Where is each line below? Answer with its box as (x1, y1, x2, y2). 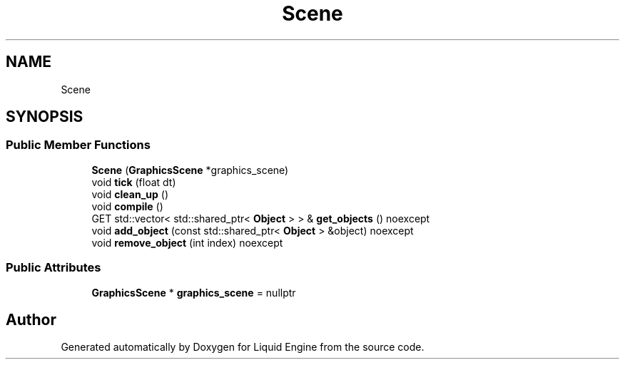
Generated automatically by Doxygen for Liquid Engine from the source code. (61, 341, 425, 354)
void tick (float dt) (91, 175, 176, 188)
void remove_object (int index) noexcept (91, 236, 283, 249)
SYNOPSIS (6, 108, 83, 126)
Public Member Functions (6, 138, 151, 153)
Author (6, 310, 56, 329)
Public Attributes (6, 260, 101, 275)
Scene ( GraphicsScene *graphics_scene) (91, 163, 289, 176)
